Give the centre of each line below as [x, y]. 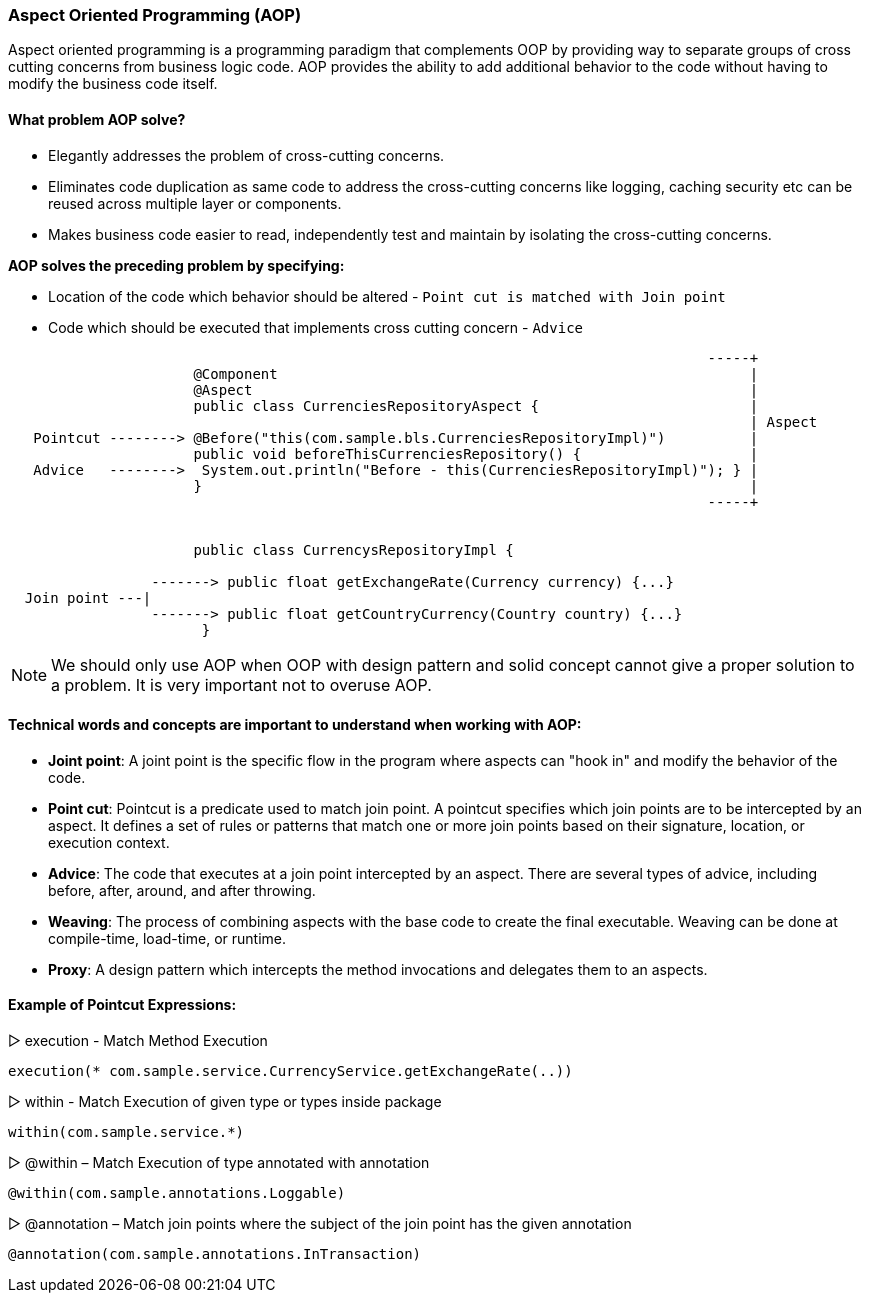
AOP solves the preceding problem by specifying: [176, 265]
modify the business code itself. [113, 84]
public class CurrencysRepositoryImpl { [353, 549]
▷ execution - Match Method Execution [138, 1041]
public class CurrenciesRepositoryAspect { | [476, 405]
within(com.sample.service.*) [126, 1132]
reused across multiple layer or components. [195, 203]
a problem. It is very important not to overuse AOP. [241, 684]
